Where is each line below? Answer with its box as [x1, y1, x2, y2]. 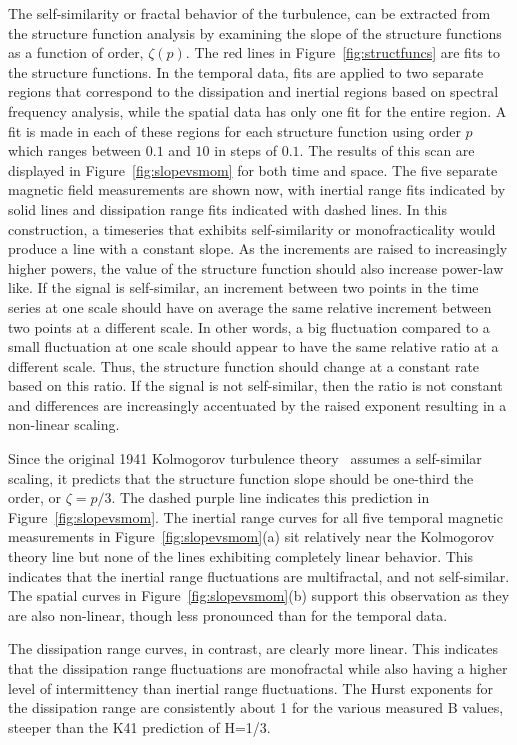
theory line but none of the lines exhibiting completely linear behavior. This [8, 546, 474, 567]
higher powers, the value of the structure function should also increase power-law [8, 257, 504, 278]
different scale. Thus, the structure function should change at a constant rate [8, 355, 480, 376]
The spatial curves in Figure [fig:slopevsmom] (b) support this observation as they [8, 585, 510, 606]
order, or [8, 487, 62, 508]
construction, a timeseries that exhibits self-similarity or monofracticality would [8, 218, 496, 239]
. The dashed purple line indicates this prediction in [111, 487, 430, 508]
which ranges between [8, 140, 142, 161]
